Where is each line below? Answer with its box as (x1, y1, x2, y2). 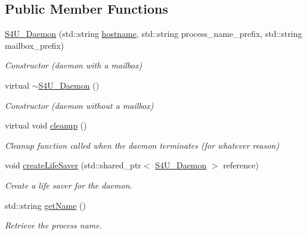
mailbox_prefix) (5, 39, 64, 51)
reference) (223, 159, 259, 171)
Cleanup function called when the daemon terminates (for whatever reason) (5, 139, 280, 151)
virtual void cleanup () (5, 119, 87, 131)
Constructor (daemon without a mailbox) (5, 99, 154, 111)
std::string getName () (5, 199, 86, 211)
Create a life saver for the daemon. (5, 178, 132, 191)
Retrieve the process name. (5, 219, 103, 231)
